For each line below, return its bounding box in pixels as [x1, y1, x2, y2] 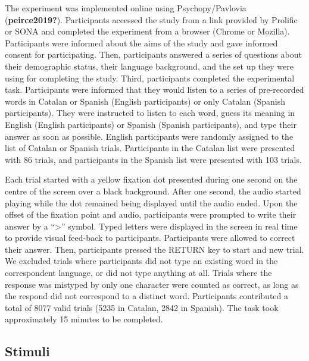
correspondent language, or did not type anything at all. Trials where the [5, 266, 272, 279]
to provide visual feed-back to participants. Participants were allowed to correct [5, 231, 295, 244]
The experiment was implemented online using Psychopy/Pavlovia [5, 2, 246, 14]
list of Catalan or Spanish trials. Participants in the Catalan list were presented [5, 142, 295, 154]
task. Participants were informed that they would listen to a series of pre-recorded [5, 83, 304, 96]
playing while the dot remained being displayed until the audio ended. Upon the [5, 196, 298, 209]
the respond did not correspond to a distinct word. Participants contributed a [5, 290, 289, 302]
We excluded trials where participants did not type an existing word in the [5, 255, 278, 267]
